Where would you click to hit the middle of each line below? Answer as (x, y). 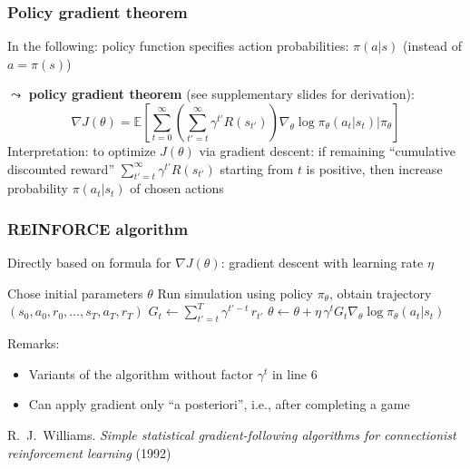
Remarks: (34, 343)
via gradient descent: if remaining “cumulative (328, 151)
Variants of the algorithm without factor (141, 373)
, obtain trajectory (381, 293)
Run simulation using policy (235, 293)
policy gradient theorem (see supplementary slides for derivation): (221, 94)
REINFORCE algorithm (98, 228)
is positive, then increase (374, 168)
